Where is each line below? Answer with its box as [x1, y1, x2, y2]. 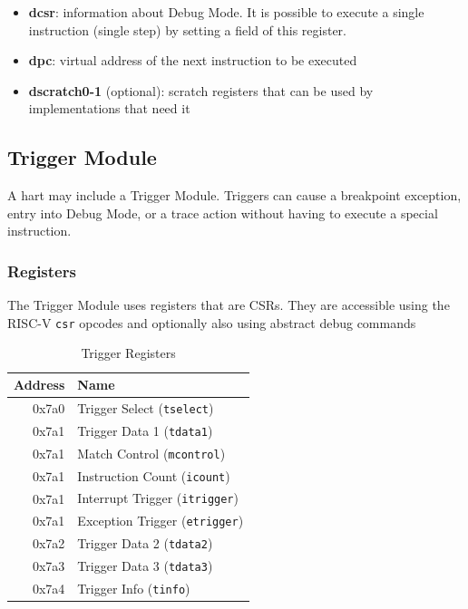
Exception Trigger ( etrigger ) [77, 511, 244, 530]
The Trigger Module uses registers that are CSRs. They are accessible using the [7, 295, 450, 314]
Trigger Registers [81, 343, 176, 362]
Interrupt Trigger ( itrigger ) [77, 488, 239, 507]
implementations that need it [28, 99, 190, 118]
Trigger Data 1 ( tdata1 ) [77, 420, 213, 440]
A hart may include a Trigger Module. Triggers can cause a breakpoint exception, [7, 186, 462, 205]
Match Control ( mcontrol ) [77, 443, 226, 462]
